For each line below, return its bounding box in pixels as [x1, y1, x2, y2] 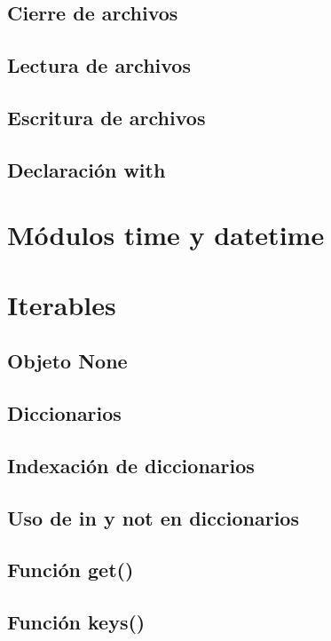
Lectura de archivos [7, 51, 191, 79]
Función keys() [7, 608, 146, 636]
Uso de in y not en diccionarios [7, 503, 299, 531]
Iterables [7, 286, 116, 322]
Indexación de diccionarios [7, 451, 255, 479]
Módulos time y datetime [7, 217, 325, 253]
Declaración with [7, 155, 166, 183]
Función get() [7, 556, 134, 583]
